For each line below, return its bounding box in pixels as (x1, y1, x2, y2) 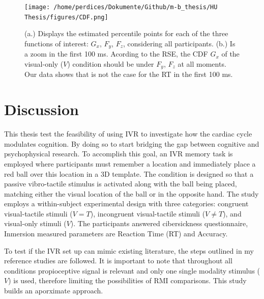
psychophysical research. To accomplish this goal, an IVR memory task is (4, 148, 233, 159)
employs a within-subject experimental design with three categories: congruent (4, 198, 249, 209)
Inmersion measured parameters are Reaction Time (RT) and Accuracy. (4, 228, 228, 239)
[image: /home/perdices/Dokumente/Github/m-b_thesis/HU (24, 4, 218, 11)
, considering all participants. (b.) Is (123, 38, 236, 48)
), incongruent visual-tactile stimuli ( (90, 208, 206, 219)
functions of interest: (24, 38, 89, 48)
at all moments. (178, 58, 226, 69)
